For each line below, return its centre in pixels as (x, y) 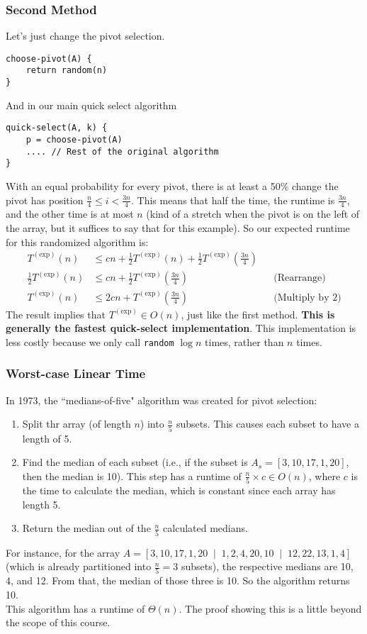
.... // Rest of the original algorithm (122, 151)
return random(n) (67, 71)
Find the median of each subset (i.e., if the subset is (135, 462)
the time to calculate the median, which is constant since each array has (179, 490)
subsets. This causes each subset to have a (267, 424)
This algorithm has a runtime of (75, 608)
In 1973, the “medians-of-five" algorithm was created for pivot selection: (162, 400)
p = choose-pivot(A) (74, 140)
